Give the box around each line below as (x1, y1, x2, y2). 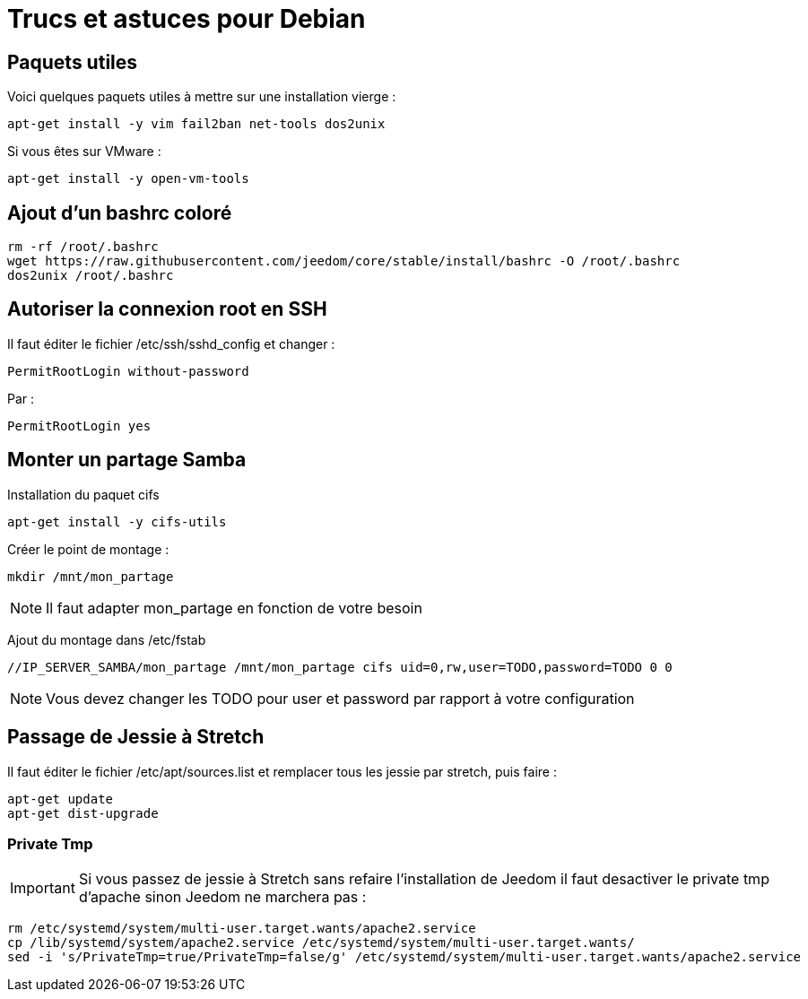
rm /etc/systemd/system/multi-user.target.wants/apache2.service (7, 921, 476, 936)
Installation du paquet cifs (7, 486, 160, 502)
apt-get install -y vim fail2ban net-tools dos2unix (7, 117, 386, 132)
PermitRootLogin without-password (7, 363, 249, 378)
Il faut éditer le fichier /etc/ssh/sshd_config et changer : (7, 335, 335, 352)
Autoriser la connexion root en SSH (7, 298, 327, 321)
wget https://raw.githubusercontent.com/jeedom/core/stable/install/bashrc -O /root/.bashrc (7, 254, 681, 269)
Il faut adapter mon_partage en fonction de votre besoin (46, 598, 422, 617)
